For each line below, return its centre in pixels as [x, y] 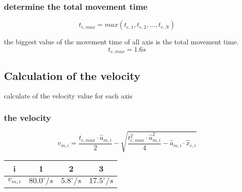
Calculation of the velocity [72, 75]
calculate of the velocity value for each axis [68, 96]
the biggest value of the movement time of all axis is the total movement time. [121, 42]
